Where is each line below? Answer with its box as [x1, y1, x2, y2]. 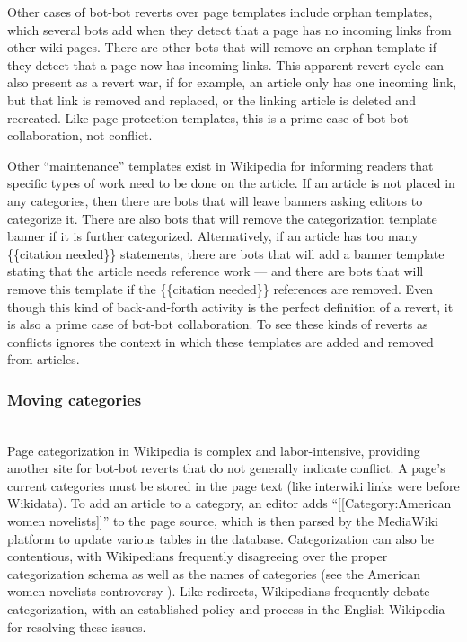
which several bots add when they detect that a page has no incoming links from [7, 20, 452, 39]
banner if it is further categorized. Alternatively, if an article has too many [7, 227, 419, 245]
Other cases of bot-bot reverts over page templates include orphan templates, [7, 3, 433, 21]
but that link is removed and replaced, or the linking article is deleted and [7, 90, 416, 109]
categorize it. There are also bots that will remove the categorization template [7, 209, 437, 227]
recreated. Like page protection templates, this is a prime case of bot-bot [7, 108, 409, 127]
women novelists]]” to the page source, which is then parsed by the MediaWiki [7, 512, 438, 531]
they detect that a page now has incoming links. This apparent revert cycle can [7, 55, 445, 74]
